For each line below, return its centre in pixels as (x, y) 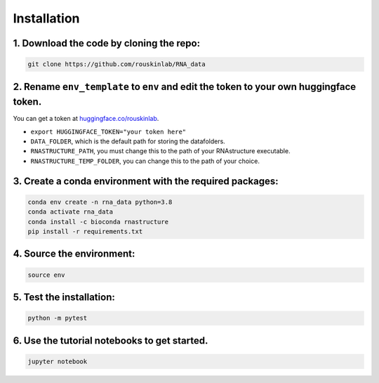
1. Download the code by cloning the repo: (106, 43)
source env (46, 275)
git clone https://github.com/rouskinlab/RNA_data (117, 64)
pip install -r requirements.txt (85, 231)
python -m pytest (58, 318)
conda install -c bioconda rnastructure (98, 222)
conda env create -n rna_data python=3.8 (100, 202)
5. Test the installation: (64, 297)
